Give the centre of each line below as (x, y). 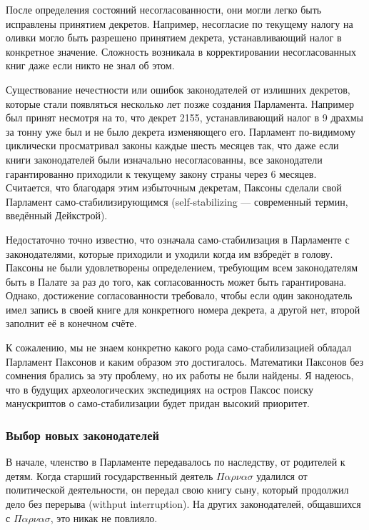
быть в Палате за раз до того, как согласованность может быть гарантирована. (176, 281)
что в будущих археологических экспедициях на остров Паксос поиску (160, 389)
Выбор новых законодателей (82, 435)
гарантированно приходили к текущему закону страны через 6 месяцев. (161, 173)
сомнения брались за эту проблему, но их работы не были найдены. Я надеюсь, (180, 375)
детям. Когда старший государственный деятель (110, 475)
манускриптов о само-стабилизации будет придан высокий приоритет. (158, 403)
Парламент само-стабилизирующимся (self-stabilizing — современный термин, (177, 201)
